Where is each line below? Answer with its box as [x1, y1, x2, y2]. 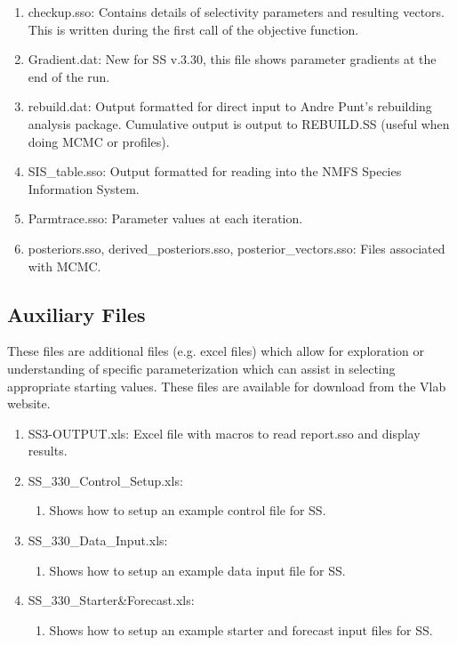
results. [28, 441, 68, 460]
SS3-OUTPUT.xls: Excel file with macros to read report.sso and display [28, 423, 421, 442]
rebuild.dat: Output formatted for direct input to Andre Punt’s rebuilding [28, 97, 432, 116]
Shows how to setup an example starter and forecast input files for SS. [49, 620, 433, 639]
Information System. [28, 179, 140, 198]
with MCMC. [28, 256, 101, 275]
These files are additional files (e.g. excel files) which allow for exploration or [7, 342, 425, 360]
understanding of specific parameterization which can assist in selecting [7, 359, 396, 377]
